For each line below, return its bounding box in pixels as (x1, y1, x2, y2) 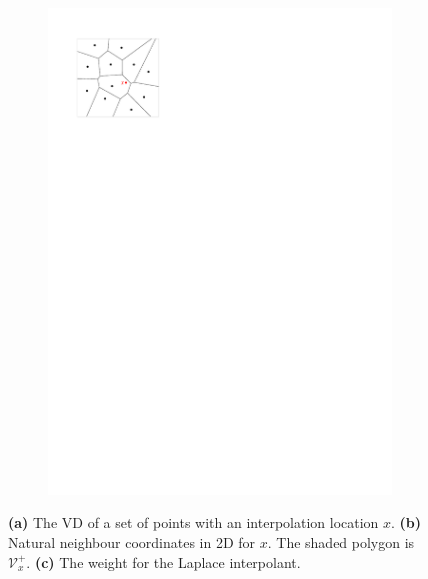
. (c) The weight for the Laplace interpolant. (26, 551, 301, 572)
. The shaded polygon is (267, 531, 415, 552)
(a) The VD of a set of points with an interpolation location (8, 512, 379, 533)
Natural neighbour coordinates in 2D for (8, 531, 256, 552)
